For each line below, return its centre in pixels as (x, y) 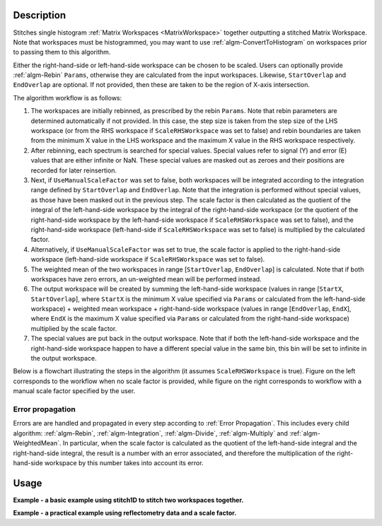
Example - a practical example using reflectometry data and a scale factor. (125, 513)
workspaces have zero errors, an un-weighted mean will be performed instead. (146, 279)
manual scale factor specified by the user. (74, 391)
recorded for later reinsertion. (74, 170)
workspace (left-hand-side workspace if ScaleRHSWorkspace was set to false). (148, 259)
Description (40, 15)
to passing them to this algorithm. (62, 52)
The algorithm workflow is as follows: (68, 98)
